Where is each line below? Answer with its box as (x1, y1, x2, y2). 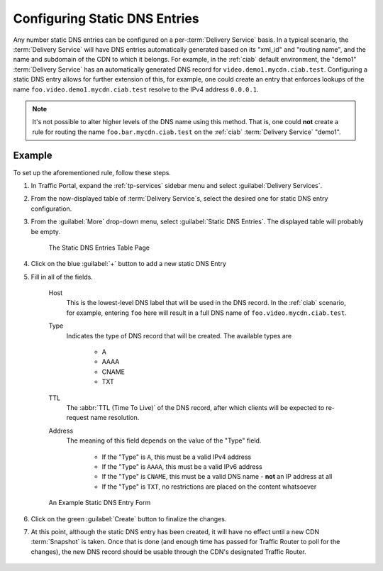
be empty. (30, 227, 60, 235)
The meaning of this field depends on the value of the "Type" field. (66, 436, 262, 445)
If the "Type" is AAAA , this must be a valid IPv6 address (101, 462, 262, 471)
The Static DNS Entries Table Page (48, 243, 150, 252)
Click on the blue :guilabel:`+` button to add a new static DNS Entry (30, 260, 227, 268)
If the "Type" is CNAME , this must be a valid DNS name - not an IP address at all (101, 472, 333, 481)
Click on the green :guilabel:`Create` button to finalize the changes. (30, 514, 227, 523)
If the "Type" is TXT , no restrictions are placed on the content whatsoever (101, 482, 317, 491)
